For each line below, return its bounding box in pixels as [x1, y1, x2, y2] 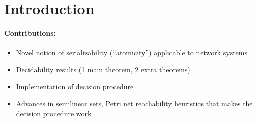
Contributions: [4, 27, 56, 38]
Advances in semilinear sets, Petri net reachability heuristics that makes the [16, 98, 253, 108]
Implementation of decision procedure [16, 81, 134, 92]
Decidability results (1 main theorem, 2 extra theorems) [16, 64, 190, 74]
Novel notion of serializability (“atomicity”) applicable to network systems [16, 47, 247, 58]
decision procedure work [16, 108, 92, 118]
